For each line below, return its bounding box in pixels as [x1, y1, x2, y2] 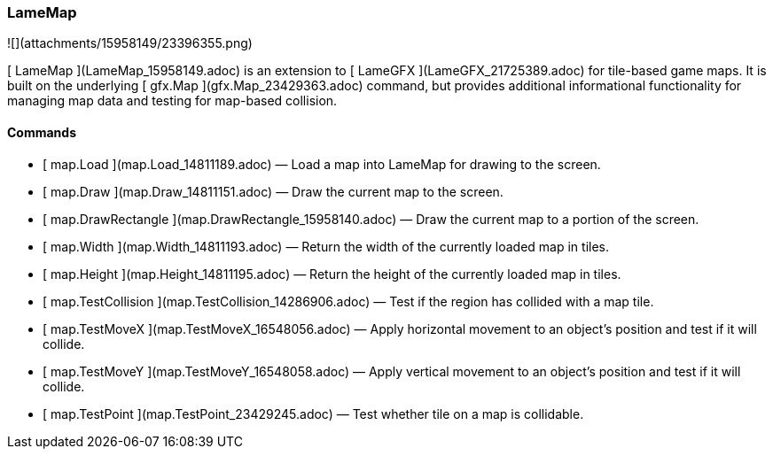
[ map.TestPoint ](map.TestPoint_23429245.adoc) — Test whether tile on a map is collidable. [43, 406, 584, 421]
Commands [7, 124, 77, 140]
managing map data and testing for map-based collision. [7, 93, 338, 109]
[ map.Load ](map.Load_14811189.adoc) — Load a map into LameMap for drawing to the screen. [43, 156, 601, 172]
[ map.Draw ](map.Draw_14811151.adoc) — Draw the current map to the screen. [43, 183, 504, 199]
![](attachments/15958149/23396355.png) [7, 35, 253, 51]
